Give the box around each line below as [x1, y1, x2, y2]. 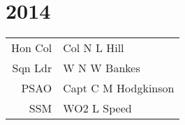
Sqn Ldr [12, 60, 52, 76]
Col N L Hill [63, 40, 124, 56]
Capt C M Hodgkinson [63, 80, 175, 97]
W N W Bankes [63, 60, 140, 76]
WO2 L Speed [63, 100, 132, 117]
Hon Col [11, 40, 52, 56]
